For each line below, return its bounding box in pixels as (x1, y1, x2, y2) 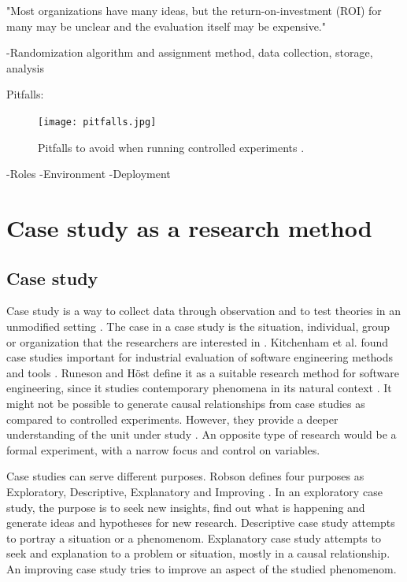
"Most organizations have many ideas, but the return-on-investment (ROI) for (6, 2, 382, 18)
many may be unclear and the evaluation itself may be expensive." (6, 17, 326, 34)
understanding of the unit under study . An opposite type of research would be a (6, 426, 397, 443)
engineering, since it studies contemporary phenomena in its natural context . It (6, 380, 392, 396)
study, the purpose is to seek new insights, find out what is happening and (6, 499, 365, 515)
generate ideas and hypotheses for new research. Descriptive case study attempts (6, 514, 395, 531)
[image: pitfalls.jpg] (38, 116, 157, 128)
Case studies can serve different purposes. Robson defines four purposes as (6, 468, 364, 484)
